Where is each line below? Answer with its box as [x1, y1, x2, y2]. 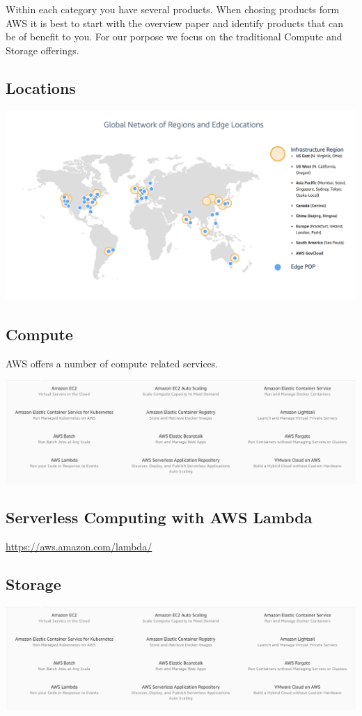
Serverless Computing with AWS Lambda [6, 507, 313, 528]
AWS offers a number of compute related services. [6, 356, 219, 370]
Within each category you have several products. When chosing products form [6, 2, 340, 16]
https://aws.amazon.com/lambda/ [6, 539, 152, 554]
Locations [6, 77, 76, 98]
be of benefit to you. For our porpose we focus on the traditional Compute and [6, 29, 343, 44]
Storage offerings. [6, 42, 79, 57]
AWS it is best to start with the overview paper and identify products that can [6, 15, 344, 30]
